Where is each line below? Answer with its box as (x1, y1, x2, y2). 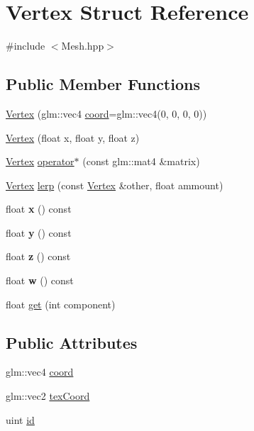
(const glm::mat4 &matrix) (82, 154, 200, 169)
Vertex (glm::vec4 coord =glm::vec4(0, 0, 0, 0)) (6, 106, 207, 121)
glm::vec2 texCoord (6, 388, 90, 403)
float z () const (6, 249, 71, 264)
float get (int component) (6, 296, 116, 311)
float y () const (6, 225, 72, 240)
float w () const (6, 273, 74, 288)
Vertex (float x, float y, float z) (6, 130, 140, 145)
